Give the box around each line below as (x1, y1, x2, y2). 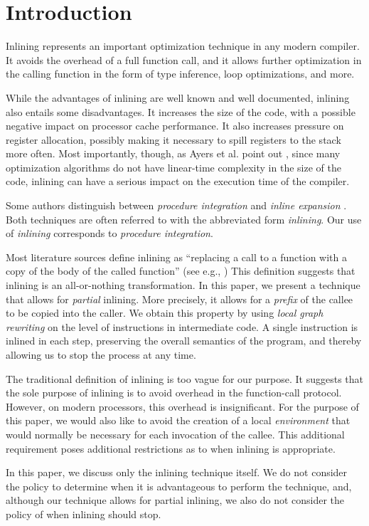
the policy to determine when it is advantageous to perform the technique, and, (6, 478, 352, 493)
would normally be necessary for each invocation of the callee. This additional (6, 426, 345, 441)
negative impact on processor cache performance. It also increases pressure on (6, 118, 344, 133)
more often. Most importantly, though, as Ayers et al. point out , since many (6, 146, 341, 161)
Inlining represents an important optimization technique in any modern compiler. (6, 38, 360, 53)
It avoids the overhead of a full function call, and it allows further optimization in (6, 52, 362, 67)
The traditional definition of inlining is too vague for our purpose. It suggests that (6, 371, 364, 386)
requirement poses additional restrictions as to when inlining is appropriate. (6, 441, 336, 456)
